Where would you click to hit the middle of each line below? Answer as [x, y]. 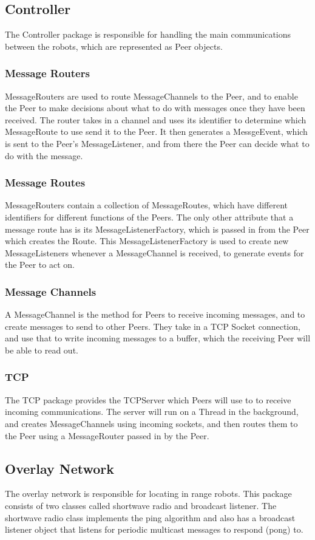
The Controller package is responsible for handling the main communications [148, 34]
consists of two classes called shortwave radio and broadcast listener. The [141, 505]
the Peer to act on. [40, 265]
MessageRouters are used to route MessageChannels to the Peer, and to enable [151, 96]
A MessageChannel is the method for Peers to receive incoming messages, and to [155, 314]
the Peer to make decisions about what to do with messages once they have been [155, 108]
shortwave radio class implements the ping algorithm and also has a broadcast [150, 517]
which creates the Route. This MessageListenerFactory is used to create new [147, 241]
